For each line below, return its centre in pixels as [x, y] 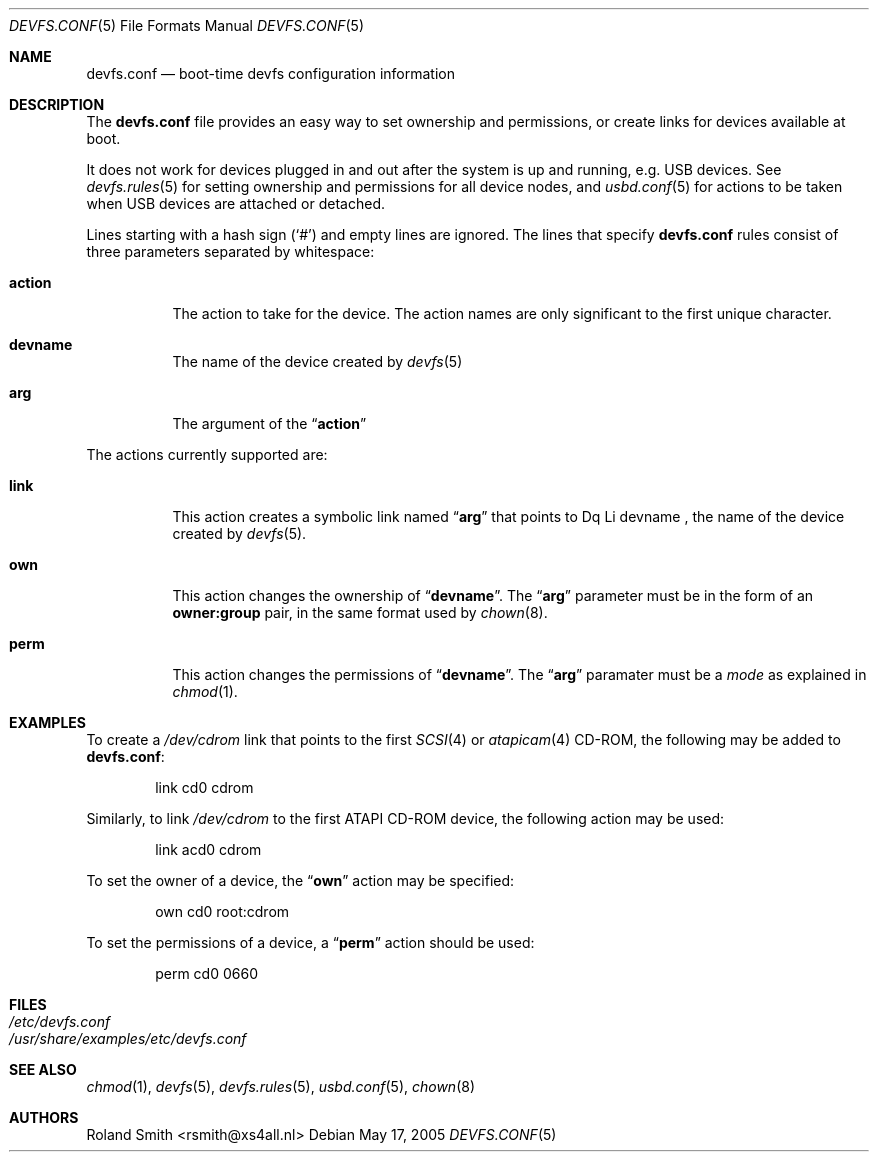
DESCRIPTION [57, 104]
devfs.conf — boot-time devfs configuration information [270, 73]
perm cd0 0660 [206, 973]
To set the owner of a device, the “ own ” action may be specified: [300, 880]
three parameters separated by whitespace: [230, 251]
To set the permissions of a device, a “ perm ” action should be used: [310, 942]
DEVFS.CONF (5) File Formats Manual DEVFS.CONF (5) [186, 25]
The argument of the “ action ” [269, 423]
